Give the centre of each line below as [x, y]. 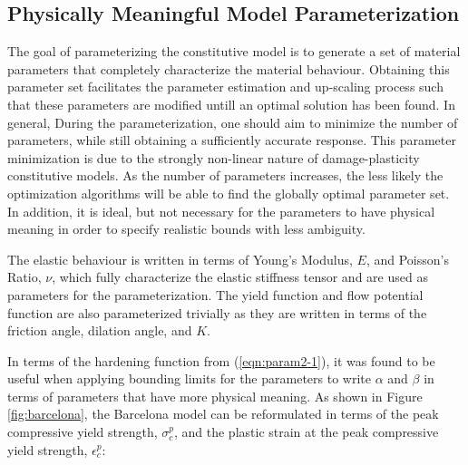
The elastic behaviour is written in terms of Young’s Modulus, [180, 259]
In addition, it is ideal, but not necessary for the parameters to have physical [221, 211]
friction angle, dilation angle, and [100, 330]
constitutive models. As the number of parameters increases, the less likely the [225, 175]
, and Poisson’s [407, 259]
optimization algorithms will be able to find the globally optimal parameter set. [229, 193]
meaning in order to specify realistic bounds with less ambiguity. [186, 229]
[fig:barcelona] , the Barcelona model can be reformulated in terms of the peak [223, 414]
